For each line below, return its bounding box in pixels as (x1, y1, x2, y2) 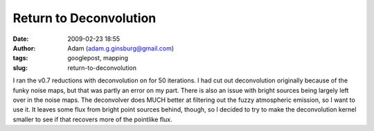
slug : (12, 63, 28, 72)
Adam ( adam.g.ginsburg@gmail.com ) (67, 44, 175, 52)
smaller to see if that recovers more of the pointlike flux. (12, 115, 172, 123)
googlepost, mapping (67, 54, 128, 62)
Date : (12, 35, 29, 43)
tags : (12, 54, 28, 62)
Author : (12, 44, 36, 52)
